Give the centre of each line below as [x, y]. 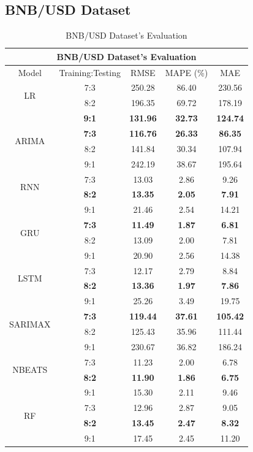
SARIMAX [30, 324]
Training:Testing [90, 72]
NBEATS [30, 370]
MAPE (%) [187, 72]
